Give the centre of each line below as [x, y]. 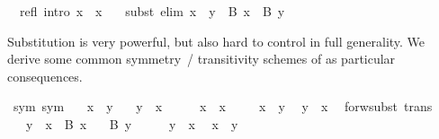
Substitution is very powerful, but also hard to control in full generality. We [216, 41]
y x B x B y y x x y [132, 123]
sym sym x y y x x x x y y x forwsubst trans [223, 106]
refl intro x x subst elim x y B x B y [152, 11]
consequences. [45, 76]
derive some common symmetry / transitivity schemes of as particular [202, 59]
